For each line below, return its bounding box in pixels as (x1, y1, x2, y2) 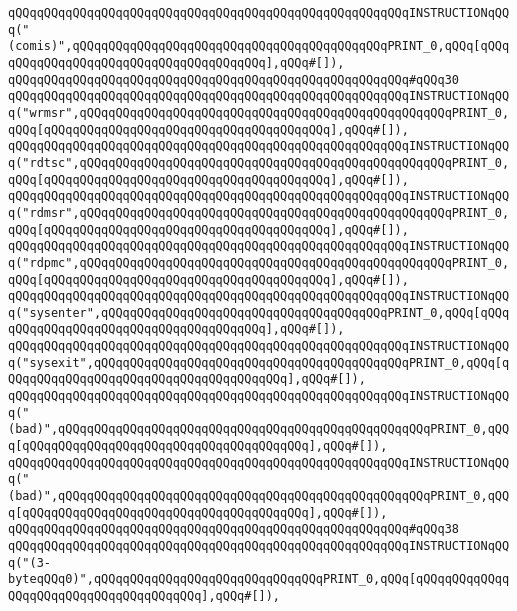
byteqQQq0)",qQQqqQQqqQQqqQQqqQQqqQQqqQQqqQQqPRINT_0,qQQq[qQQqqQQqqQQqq (8, 572, 510, 587)
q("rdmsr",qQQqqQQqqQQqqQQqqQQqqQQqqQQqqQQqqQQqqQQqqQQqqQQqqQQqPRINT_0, (8, 205, 510, 220)
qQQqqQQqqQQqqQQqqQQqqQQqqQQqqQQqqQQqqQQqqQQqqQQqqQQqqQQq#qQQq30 (8, 72, 460, 87)
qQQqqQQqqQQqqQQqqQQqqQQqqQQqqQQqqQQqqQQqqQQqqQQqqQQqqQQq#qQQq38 (8, 522, 460, 537)
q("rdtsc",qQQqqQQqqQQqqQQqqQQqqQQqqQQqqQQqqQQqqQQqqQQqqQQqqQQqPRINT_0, (8, 155, 510, 170)
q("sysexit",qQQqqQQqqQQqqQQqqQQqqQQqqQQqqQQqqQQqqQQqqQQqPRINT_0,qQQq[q (8, 355, 510, 370)
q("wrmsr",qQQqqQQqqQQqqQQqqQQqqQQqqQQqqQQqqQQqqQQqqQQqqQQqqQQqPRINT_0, (8, 105, 510, 120)
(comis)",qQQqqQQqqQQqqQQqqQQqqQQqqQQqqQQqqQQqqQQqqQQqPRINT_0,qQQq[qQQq (8, 39, 510, 54)
